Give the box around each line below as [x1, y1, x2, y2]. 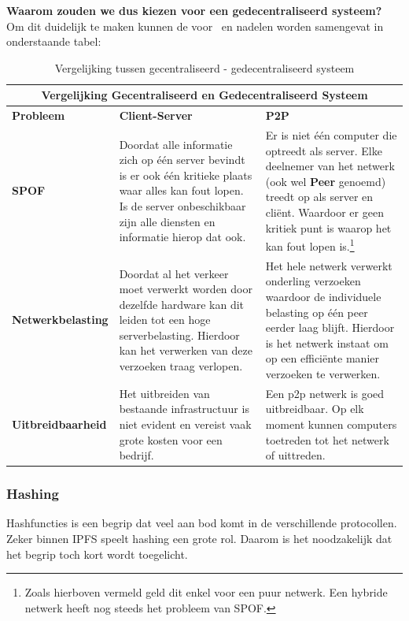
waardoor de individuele [265, 288, 381, 304]
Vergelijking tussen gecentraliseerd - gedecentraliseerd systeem [54, 59, 355, 76]
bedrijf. [119, 447, 154, 463]
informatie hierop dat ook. [119, 229, 246, 245]
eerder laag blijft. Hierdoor [265, 319, 395, 336]
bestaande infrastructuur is [119, 400, 249, 417]
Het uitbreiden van [119, 385, 210, 401]
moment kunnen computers [265, 415, 397, 432]
